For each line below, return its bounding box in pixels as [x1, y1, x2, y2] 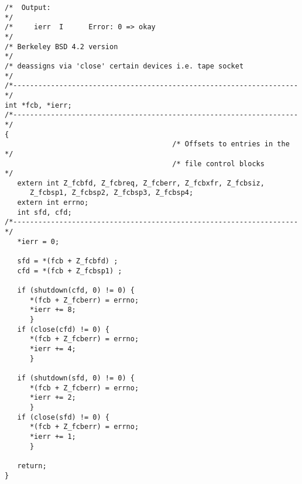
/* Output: [5, 4, 51, 12]
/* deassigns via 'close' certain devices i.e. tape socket [5, 61, 244, 70]
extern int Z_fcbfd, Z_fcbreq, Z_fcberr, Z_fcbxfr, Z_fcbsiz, [17, 179, 265, 187]
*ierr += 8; [29, 305, 76, 314]
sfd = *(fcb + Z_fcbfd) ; [17, 257, 118, 266]
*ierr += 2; [29, 393, 76, 402]
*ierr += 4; [29, 344, 76, 353]
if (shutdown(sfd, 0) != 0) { [17, 373, 135, 382]
